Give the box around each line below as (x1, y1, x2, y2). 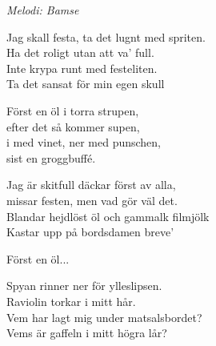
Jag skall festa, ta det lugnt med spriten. (6, 28, 206, 45)
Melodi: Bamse (6, 2, 79, 18)
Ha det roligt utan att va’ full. (6, 44, 154, 61)
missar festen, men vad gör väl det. (6, 191, 178, 208)
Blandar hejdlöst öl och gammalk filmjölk (6, 207, 210, 224)
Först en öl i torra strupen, (6, 102, 139, 119)
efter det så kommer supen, (6, 118, 140, 135)
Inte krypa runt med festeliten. (6, 59, 158, 76)
